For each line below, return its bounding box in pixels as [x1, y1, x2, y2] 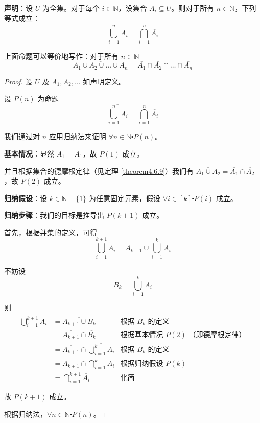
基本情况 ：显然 [4, 148, 54, 159]
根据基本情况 [120, 331, 163, 339]
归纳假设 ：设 [4, 192, 47, 203]
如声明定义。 [83, 76, 126, 86]
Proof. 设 [4, 76, 33, 86]
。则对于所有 [171, 3, 215, 13]
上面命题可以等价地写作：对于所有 [4, 50, 119, 61]
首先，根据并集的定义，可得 [4, 227, 97, 237]
